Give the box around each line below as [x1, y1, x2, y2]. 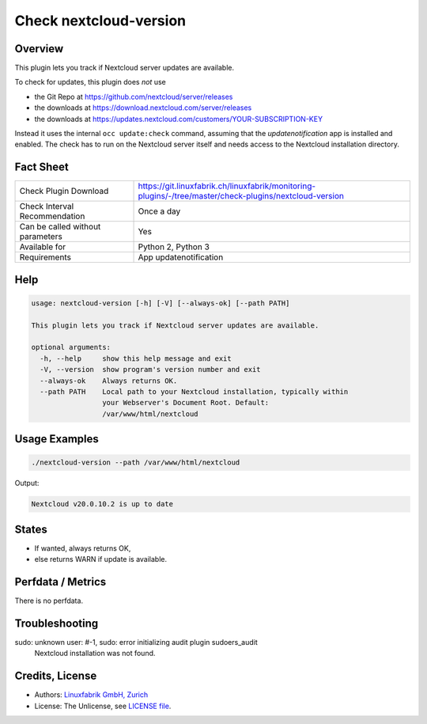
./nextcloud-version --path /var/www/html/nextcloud [31, 458, 240, 467]
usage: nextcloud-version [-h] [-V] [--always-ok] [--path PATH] [31, 298, 290, 308]
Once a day [138, 206, 181, 217]
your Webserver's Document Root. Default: [101, 398, 270, 407]
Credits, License [14, 669, 97, 683]
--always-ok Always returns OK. [40, 376, 178, 385]
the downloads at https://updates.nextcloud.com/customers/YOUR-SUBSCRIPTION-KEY [34, 114, 323, 123]
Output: [14, 479, 40, 488]
